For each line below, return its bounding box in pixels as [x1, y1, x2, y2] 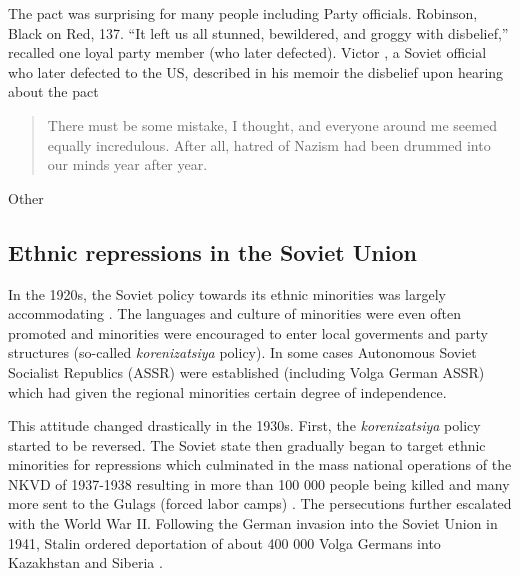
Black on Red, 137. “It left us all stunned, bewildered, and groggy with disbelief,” [8, 22, 509, 43]
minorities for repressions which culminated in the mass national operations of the [8, 454, 512, 475]
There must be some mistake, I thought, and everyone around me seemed [47, 114, 497, 135]
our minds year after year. [47, 154, 208, 175]
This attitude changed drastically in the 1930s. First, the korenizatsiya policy [8, 415, 481, 436]
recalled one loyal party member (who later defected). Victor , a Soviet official [8, 42, 487, 63]
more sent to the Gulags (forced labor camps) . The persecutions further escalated [8, 493, 512, 514]
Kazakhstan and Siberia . [8, 552, 163, 573]
